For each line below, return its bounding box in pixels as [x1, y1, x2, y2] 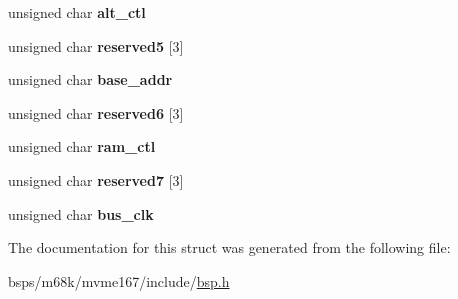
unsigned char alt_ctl [8, 2, 146, 22]
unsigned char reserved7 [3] [8, 169, 184, 190]
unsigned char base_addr [8, 69, 173, 90]
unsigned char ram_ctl [8, 136, 156, 157]
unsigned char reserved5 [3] [8, 35, 184, 56]
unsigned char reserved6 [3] [8, 102, 184, 123]
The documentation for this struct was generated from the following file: [8, 237, 451, 258]
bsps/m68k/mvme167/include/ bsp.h [8, 270, 230, 291]
